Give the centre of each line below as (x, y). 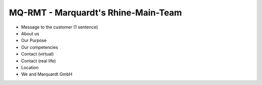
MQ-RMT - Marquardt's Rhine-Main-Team (95, 13)
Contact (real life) (39, 61)
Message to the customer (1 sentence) (59, 27)
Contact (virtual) (37, 54)
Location (30, 67)
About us (30, 33)
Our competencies (40, 47)
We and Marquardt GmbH (47, 74)
